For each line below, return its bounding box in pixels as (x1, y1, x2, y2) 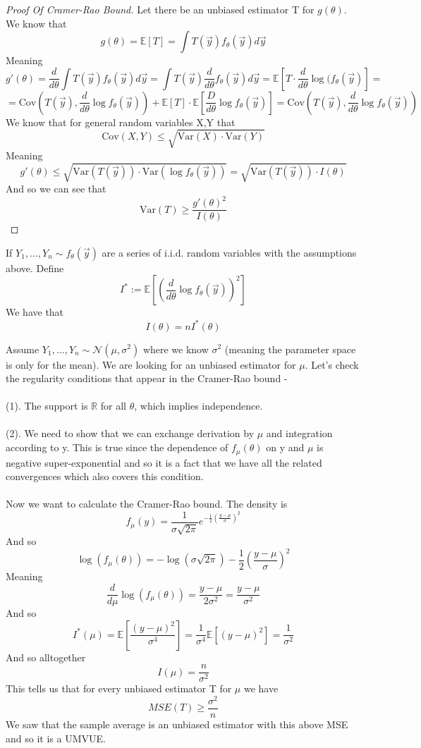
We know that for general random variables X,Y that (6, 114, 236, 129)
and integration (266, 426, 333, 441)
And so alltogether (6, 649, 86, 664)
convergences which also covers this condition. (6, 469, 204, 484)
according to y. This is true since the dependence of (6, 440, 228, 455)
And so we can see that (6, 181, 106, 196)
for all (100, 398, 126, 413)
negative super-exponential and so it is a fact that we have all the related (6, 455, 322, 470)
